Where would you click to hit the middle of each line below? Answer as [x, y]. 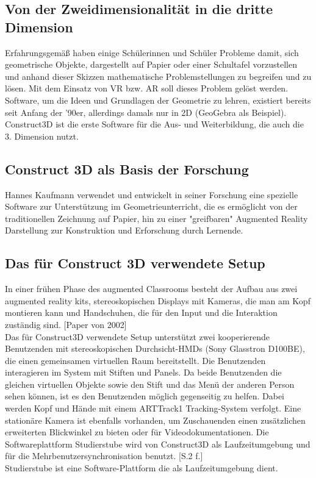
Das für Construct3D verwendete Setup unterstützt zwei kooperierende [138, 336]
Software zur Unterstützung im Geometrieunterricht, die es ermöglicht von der [151, 206]
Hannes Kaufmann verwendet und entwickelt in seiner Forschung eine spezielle [152, 194]
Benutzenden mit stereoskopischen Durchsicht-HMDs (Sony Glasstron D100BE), [155, 348]
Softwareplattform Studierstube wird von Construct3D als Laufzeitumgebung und [158, 444]
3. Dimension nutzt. [42, 136]
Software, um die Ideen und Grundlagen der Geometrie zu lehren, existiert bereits [158, 100]
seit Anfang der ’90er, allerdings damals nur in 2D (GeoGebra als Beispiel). [146, 112]
